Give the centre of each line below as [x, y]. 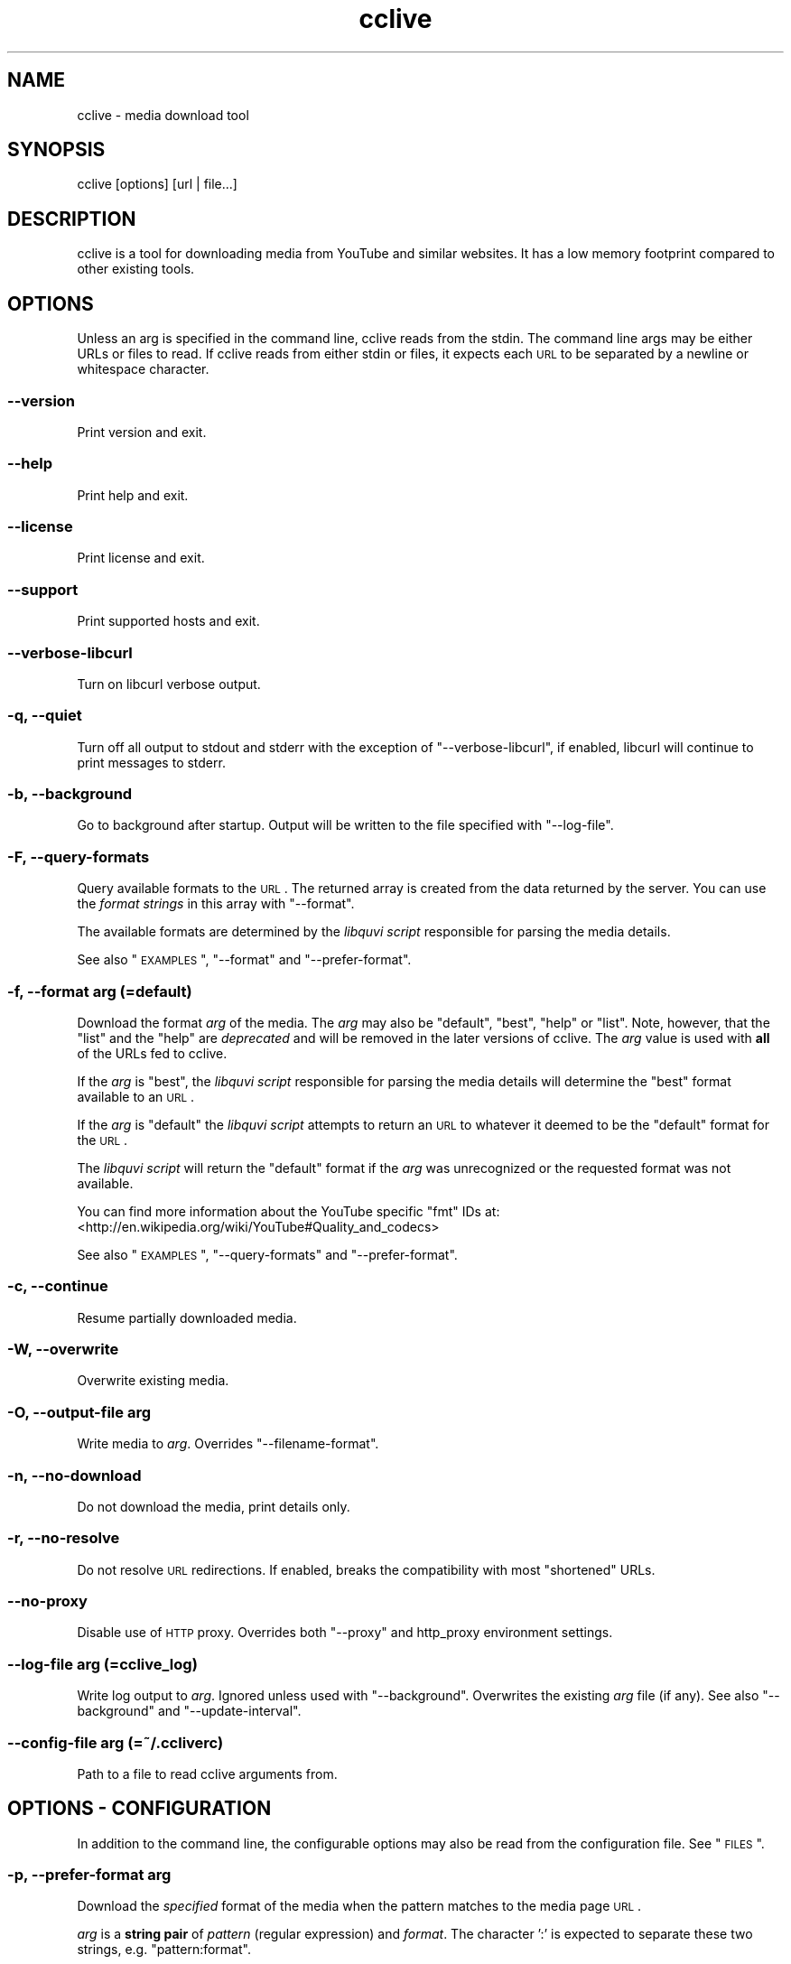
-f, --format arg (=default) [100, 991]
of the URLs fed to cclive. [152, 1053]
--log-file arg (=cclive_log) [102, 1664]
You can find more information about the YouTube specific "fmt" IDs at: [288, 1211]
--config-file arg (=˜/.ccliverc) [116, 1742]
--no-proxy [47, 1601]
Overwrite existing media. [153, 1381]
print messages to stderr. [151, 762]
